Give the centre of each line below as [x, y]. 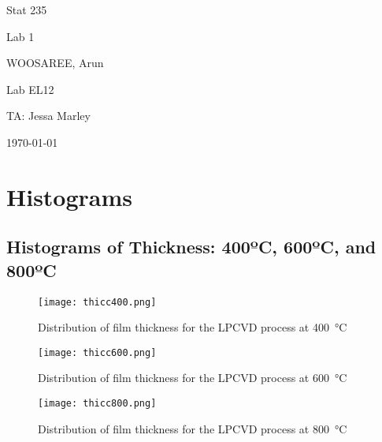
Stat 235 [27, 9]
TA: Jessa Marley [48, 116]
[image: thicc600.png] [97, 352]
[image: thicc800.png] [97, 404]
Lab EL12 [30, 89]
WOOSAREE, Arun [55, 63]
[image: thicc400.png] [97, 302]
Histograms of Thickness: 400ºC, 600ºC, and [191, 247]
